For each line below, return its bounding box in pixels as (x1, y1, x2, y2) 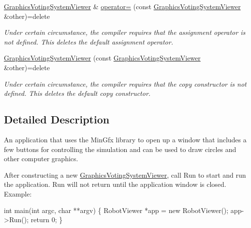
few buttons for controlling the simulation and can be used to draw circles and (4, 144, 236, 154)
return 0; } (30, 214, 63, 225)
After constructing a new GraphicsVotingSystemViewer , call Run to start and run (4, 169, 246, 180)
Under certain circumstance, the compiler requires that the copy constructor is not (4, 78, 247, 89)
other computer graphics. (4, 153, 78, 164)
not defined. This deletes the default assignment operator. (4, 36, 173, 46)
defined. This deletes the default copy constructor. (4, 88, 151, 98)
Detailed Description (4, 112, 110, 127)
